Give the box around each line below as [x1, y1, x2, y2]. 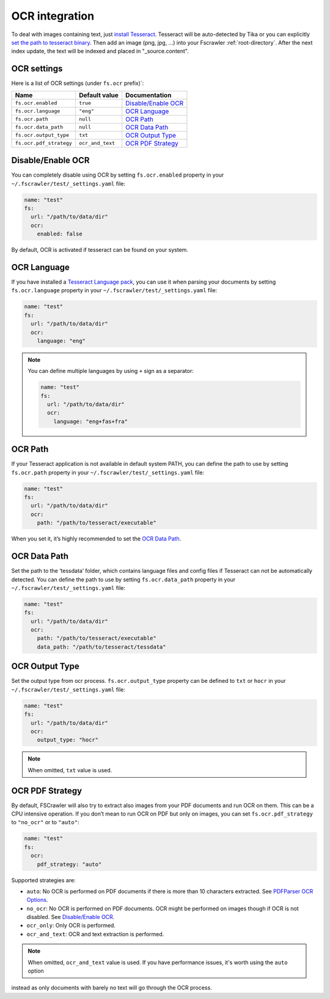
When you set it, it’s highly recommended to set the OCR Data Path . [11, 535, 182, 542]
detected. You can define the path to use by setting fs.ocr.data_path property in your [11, 575, 236, 583]
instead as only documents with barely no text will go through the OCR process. [11, 984, 212, 992]
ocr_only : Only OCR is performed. [26, 922, 116, 929]
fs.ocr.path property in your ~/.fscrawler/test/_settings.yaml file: [11, 468, 205, 476]
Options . [26, 896, 48, 904]
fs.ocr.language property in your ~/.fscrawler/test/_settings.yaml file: [11, 287, 218, 294]
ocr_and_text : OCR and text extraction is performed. [26, 930, 164, 938]
